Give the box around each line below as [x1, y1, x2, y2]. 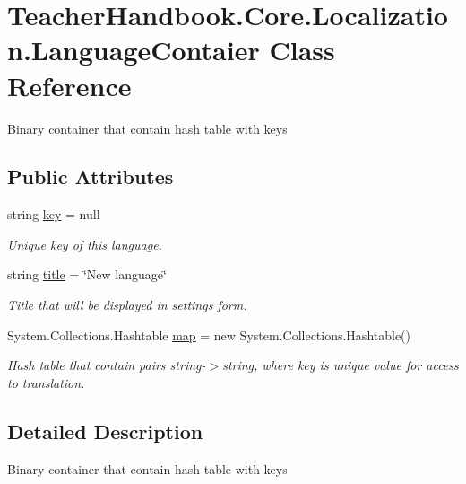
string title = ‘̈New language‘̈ [7, 265, 167, 284]
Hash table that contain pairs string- [7, 356, 206, 374]
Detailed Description [7, 417, 203, 444]
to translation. [7, 373, 85, 392]
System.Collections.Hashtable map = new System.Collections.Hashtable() [7, 325, 411, 344]
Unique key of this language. [7, 234, 162, 253]
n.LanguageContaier [7, 31, 260, 68]
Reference [7, 66, 132, 103]
